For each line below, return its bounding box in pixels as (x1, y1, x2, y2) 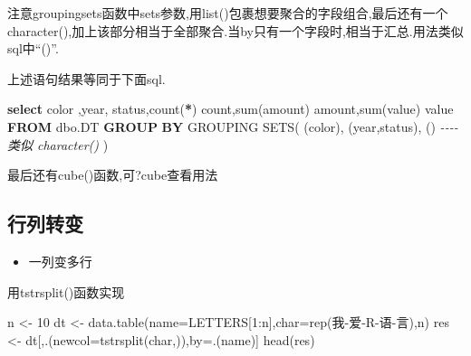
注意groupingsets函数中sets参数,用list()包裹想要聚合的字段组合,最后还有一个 (7, 4, 448, 22)
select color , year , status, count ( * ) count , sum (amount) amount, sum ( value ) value (7, 99, 454, 118)
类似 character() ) (7, 135, 109, 154)
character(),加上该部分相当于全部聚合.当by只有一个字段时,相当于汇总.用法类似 (7, 21, 464, 40)
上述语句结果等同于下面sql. (7, 69, 166, 88)
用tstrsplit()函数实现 (7, 282, 125, 301)
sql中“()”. (7, 39, 59, 58)
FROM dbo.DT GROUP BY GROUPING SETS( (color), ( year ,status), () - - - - (7, 117, 458, 136)
